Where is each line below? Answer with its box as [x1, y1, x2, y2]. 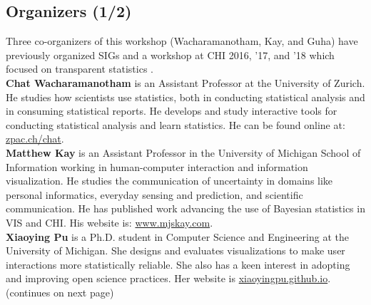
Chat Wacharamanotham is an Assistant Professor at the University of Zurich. [6, 75, 365, 90]
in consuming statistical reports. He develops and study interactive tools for [6, 103, 337, 118]
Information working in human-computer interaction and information [6, 159, 308, 174]
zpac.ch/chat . [6, 131, 64, 146]
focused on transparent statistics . [6, 61, 153, 76]
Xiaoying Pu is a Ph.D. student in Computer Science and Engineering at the [6, 229, 349, 244]
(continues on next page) [6, 284, 114, 299]
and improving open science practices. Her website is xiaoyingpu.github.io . [6, 271, 331, 286]
